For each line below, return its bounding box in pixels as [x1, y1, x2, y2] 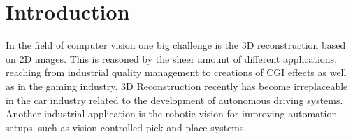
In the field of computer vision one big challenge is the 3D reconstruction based [6, 38, 346, 52]
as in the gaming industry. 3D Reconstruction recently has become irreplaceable [6, 78, 348, 93]
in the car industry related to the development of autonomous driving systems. [6, 92, 343, 107]
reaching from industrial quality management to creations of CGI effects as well [6, 65, 347, 80]
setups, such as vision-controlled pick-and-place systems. [6, 119, 247, 134]
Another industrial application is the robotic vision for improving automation [6, 106, 338, 121]
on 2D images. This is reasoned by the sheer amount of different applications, [6, 51, 338, 66]
